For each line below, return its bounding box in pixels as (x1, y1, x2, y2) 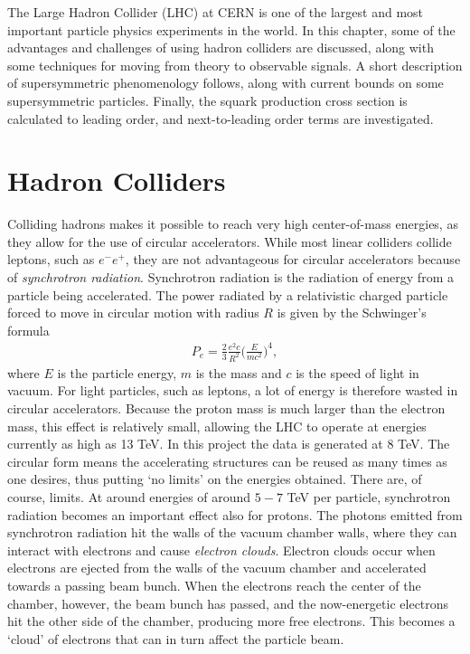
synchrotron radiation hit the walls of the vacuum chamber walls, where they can (7, 523, 457, 542)
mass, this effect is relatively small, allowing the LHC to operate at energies (7, 416, 427, 435)
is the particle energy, (57, 363, 177, 382)
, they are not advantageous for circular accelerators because (125, 250, 461, 269)
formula (7, 320, 50, 339)
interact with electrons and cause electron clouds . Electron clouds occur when (7, 540, 436, 559)
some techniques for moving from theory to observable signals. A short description (7, 55, 463, 74)
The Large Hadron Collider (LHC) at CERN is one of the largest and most (7, 3, 424, 21)
